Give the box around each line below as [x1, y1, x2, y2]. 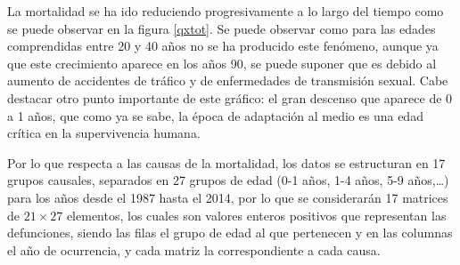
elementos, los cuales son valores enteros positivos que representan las [66, 205, 447, 224]
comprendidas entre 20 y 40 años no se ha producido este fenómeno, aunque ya [7, 36, 439, 55]
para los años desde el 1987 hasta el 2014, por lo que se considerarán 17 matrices [7, 188, 448, 206]
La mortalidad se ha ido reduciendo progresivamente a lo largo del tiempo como [7, 2, 444, 20]
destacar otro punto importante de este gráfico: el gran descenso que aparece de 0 [7, 88, 453, 107]
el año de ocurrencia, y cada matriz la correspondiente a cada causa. [7, 240, 381, 259]
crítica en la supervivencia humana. [7, 124, 201, 142]
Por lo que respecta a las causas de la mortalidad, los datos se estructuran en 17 [7, 153, 446, 172]
